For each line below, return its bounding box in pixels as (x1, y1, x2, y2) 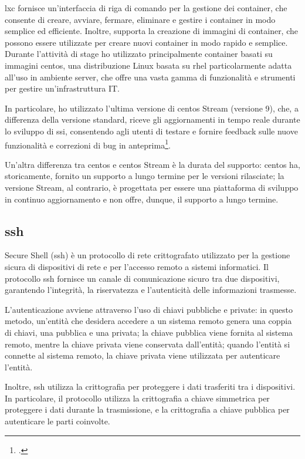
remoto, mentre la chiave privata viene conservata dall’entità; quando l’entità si (5, 338, 290, 350)
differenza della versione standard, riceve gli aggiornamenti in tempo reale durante (5, 113, 300, 126)
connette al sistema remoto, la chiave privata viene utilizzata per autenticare (5, 349, 280, 362)
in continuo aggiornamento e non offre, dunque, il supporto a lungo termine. (5, 193, 279, 205)
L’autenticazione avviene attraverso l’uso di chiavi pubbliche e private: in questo (5, 303, 293, 315)
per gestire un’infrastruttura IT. (5, 82, 120, 95)
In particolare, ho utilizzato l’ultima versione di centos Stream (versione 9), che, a (5, 102, 299, 114)
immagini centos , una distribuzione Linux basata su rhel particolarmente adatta (5, 59, 292, 71)
